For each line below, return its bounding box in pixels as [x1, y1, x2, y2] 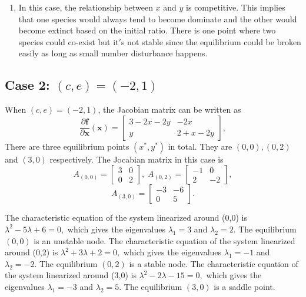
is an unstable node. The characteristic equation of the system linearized [34, 234, 295, 247]
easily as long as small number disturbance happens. [18, 47, 208, 59]
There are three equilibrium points [5, 140, 129, 152]
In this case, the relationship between [18, 1, 153, 13]
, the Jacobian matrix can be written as [98, 103, 241, 116]
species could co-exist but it [18, 35, 119, 48]
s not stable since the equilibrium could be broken [121, 35, 301, 48]
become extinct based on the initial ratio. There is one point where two [18, 24, 276, 36]
